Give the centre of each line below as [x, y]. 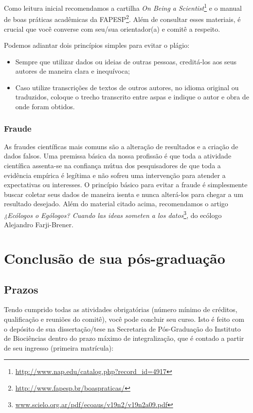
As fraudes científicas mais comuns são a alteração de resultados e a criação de [121, 146]
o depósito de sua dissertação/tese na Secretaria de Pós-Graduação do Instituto [122, 328]
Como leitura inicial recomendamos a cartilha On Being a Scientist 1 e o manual [123, 7]
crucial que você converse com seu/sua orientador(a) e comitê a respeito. [112, 29]
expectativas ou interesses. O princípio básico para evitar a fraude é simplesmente [126, 185]
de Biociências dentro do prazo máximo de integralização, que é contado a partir [124, 338]
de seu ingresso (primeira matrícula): [59, 347]
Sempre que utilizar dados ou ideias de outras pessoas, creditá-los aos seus [126, 61]
